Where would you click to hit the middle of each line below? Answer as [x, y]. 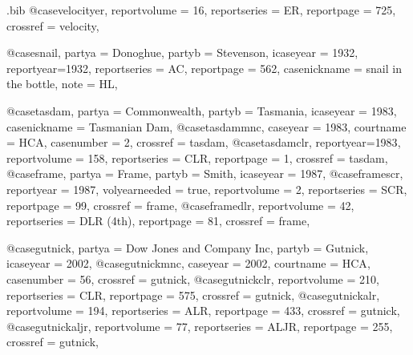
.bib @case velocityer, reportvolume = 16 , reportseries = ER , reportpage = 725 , [201, 10]
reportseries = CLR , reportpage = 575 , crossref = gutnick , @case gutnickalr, [193, 294]
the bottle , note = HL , [62, 84]
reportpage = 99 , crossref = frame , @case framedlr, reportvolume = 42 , [180, 205]
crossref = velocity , [53, 25]
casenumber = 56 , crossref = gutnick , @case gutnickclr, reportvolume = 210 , [193, 278]
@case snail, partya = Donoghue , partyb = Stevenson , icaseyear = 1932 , [182, 52]
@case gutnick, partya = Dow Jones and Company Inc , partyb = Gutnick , [188, 247]
